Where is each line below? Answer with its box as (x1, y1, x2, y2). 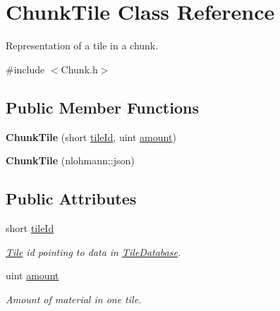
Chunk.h (61, 61, 98, 76)
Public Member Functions (6, 96, 199, 118)
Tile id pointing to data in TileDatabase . (6, 244, 181, 259)
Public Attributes (6, 188, 137, 209)
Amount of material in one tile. (6, 291, 142, 306)
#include (6, 61, 45, 76)
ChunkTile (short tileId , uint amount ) (6, 129, 176, 144)
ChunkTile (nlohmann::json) (6, 153, 135, 168)
